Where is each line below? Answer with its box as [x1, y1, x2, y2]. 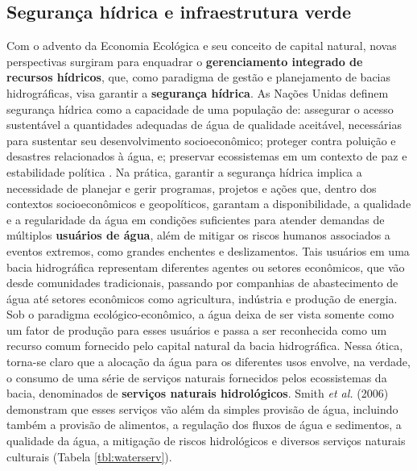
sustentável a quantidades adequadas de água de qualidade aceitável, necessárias [6, 116, 402, 133]
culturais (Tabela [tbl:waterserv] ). [6, 448, 172, 465]
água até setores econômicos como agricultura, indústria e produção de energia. [6, 290, 398, 306]
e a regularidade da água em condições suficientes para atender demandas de [6, 210, 385, 227]
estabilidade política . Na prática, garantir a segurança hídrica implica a [6, 163, 362, 180]
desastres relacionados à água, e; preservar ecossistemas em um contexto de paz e [6, 148, 407, 165]
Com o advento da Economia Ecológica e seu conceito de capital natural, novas [6, 37, 397, 54]
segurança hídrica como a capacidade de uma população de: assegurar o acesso [6, 100, 394, 117]
